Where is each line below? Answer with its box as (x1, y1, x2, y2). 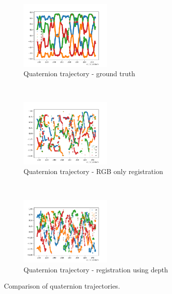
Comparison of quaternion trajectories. (4, 281, 120, 291)
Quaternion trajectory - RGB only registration (24, 166, 163, 176)
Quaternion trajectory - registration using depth (24, 264, 168, 274)
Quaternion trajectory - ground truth (24, 68, 135, 79)
